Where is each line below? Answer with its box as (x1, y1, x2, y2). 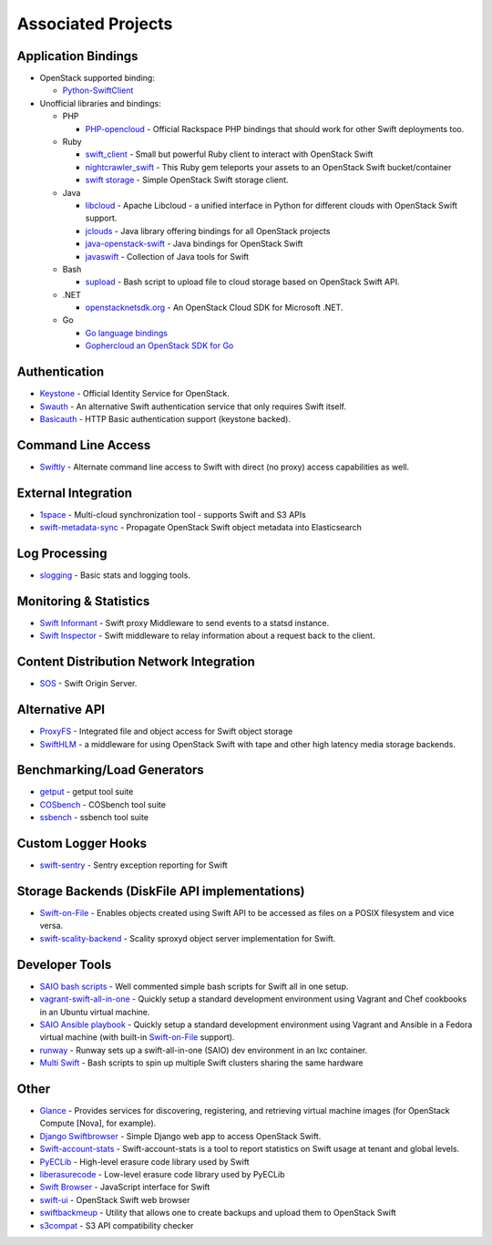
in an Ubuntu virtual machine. (39, 1006, 150, 1017)
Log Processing (16, 545, 108, 561)
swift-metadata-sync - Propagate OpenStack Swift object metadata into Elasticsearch (39, 522, 362, 533)
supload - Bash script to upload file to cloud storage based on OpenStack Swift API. (85, 276, 400, 287)
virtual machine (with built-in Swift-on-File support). (39, 1032, 235, 1043)
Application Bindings (16, 48, 138, 64)
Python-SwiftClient (62, 85, 134, 96)
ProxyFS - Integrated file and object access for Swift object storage (39, 725, 293, 737)
